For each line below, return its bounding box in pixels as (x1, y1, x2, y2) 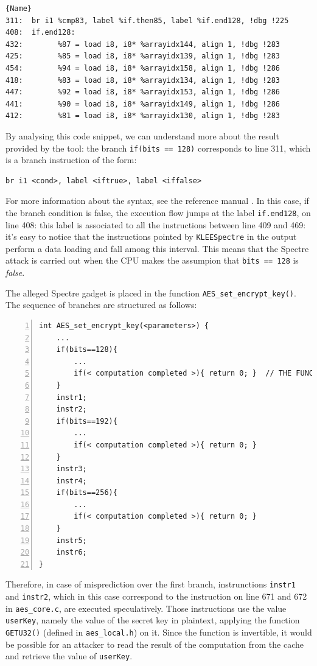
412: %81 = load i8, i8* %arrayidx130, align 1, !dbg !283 (5, 111, 280, 121)
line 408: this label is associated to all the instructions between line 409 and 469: (5, 218, 306, 231)
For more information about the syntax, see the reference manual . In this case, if (5, 194, 309, 207)
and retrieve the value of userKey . (5, 650, 133, 662)
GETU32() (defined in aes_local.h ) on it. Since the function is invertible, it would (5, 626, 312, 639)
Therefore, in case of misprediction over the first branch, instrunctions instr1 (5, 578, 296, 591)
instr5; (56, 536, 87, 545)
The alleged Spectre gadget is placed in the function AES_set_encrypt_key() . (5, 286, 296, 299)
